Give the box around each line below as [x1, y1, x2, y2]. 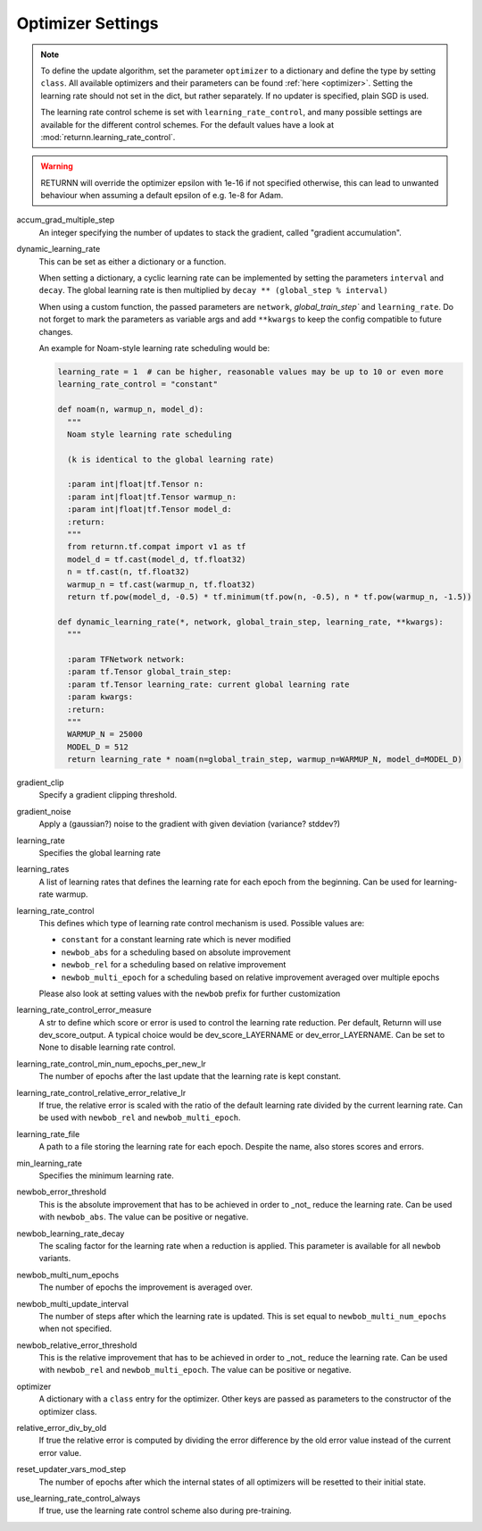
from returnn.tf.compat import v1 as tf [67, 541, 246, 552]
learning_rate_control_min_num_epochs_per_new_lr [16, 1058, 207, 1069]
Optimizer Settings [16, 13, 160, 33]
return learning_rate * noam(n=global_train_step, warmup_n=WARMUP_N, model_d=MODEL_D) [67, 755, 463, 765]
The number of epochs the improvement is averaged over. [38, 1282, 253, 1293]
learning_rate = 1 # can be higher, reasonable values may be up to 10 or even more [57, 366, 444, 377]
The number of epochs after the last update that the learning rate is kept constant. [38, 1071, 341, 1082]
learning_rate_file [16, 1128, 80, 1139]
